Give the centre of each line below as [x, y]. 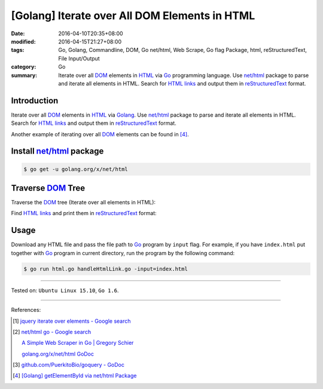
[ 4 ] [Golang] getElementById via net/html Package [75, 376]
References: [26, 310]
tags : [18, 50]
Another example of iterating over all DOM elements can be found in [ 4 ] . [100, 134]
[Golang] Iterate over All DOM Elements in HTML [133, 16]
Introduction [35, 101]
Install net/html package [57, 151]
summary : [24, 75]
